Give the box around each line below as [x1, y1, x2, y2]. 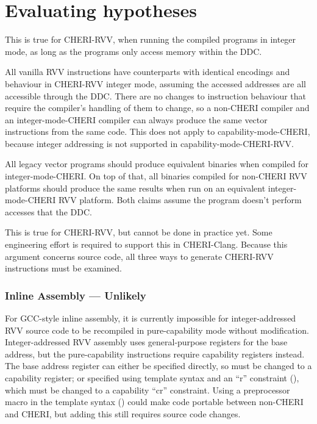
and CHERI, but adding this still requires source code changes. [5, 407, 241, 420]
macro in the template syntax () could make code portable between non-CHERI [5, 395, 304, 408]
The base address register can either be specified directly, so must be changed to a [5, 359, 312, 372]
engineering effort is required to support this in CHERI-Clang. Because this [5, 238, 288, 251]
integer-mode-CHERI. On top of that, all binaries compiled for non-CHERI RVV [5, 170, 307, 182]
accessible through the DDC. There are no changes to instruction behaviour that [5, 89, 307, 102]
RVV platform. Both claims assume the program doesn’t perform [58, 193, 302, 206]
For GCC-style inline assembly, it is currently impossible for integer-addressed [5, 312, 296, 325]
